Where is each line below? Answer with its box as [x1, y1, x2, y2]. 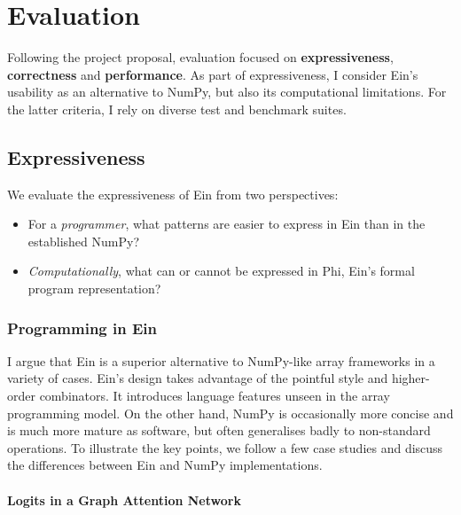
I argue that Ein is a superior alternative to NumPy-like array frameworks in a [7, 351, 435, 370]
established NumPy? [27, 231, 139, 250]
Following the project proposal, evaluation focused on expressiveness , [7, 48, 394, 66]
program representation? [27, 279, 161, 298]
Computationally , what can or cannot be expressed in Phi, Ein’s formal [27, 261, 415, 280]
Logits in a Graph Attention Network [7, 490, 241, 509]
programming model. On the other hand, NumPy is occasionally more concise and [7, 403, 454, 422]
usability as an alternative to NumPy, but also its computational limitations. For [7, 82, 447, 101]
